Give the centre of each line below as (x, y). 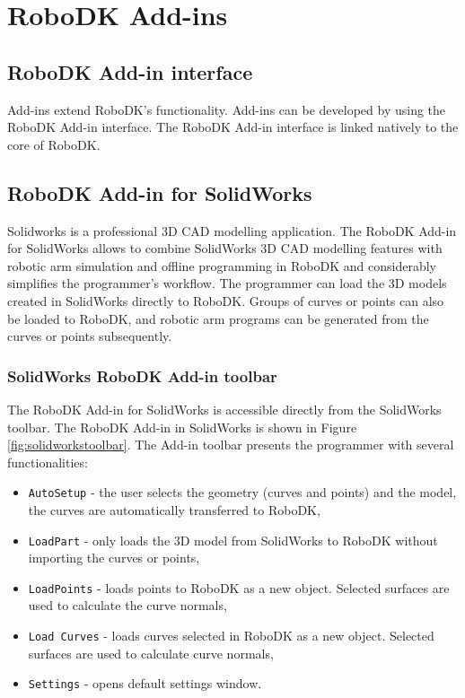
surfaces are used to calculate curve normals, (151, 653)
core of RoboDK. (54, 144)
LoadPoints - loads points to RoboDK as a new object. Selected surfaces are (239, 587)
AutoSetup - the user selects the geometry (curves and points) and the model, (242, 492)
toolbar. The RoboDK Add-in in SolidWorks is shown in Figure (182, 427)
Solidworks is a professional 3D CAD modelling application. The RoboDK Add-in (232, 230)
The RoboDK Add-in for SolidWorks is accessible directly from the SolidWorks (224, 409)
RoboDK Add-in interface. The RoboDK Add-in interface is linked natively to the (233, 127)
